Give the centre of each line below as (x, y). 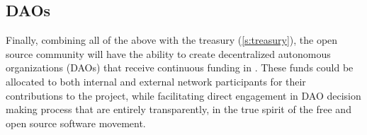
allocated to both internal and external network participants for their (156, 81)
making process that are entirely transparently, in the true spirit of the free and (179, 109)
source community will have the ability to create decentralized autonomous (168, 53)
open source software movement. (76, 123)
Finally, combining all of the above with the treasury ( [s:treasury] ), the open (172, 40)
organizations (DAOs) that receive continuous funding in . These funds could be (180, 67)
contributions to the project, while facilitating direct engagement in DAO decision (183, 95)
